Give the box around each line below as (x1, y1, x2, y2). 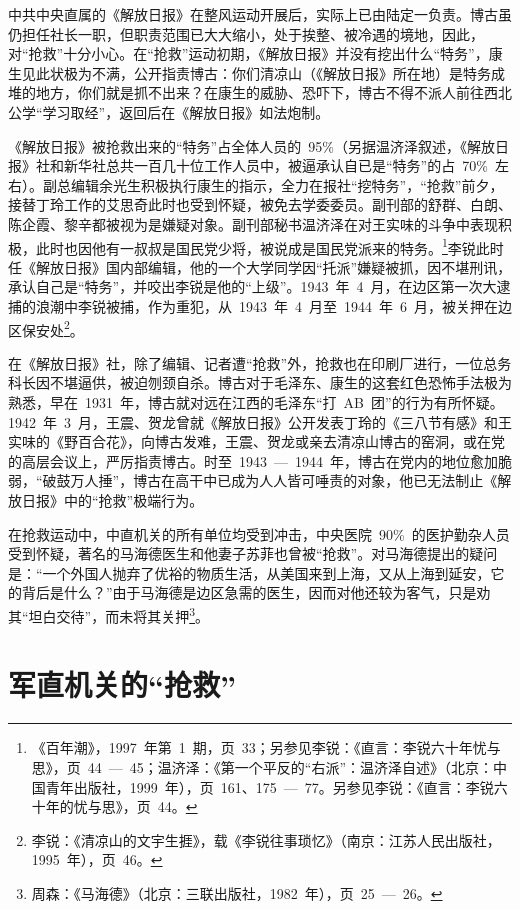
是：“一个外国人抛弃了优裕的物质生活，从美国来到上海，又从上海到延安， (8, 562, 491, 583)
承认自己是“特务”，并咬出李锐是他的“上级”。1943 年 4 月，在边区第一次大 (8, 276, 497, 297)
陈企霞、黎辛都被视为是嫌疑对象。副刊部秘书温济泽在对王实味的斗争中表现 (8, 213, 498, 234)
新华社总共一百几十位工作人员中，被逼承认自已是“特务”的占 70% (63, 155, 488, 176)
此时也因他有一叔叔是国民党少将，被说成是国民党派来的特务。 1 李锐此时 (35, 234, 504, 258)
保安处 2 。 (21, 316, 84, 340)
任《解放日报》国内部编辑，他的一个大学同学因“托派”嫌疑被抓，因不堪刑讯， (8, 256, 512, 277)
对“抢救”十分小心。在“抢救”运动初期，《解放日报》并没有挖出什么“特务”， (8, 43, 489, 64)
